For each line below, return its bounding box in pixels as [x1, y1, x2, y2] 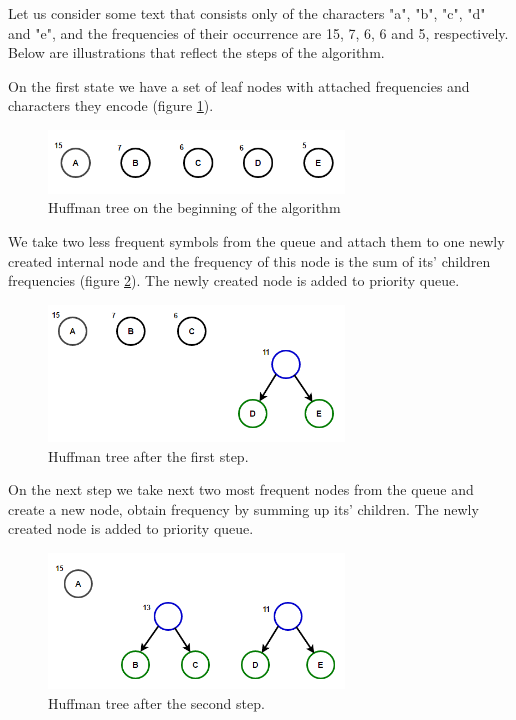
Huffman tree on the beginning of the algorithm [48, 197, 341, 218]
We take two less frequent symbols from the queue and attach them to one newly [8, 230, 505, 251]
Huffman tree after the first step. [48, 445, 249, 466]
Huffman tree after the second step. [48, 692, 265, 713]
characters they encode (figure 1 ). [8, 95, 214, 116]
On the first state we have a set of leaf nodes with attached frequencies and [8, 75, 470, 96]
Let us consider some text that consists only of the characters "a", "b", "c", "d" [8, 3, 486, 23]
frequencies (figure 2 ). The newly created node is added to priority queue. [8, 270, 460, 291]
